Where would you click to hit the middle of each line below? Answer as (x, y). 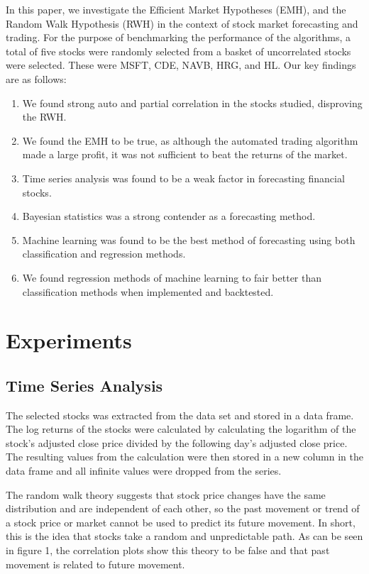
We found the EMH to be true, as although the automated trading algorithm (190, 140)
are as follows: (36, 78)
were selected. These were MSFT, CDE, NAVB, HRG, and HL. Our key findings (181, 65)
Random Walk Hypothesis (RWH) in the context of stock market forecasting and (182, 23)
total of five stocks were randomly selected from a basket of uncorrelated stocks (178, 51)
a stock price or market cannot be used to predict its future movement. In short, (181, 522)
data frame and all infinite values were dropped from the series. (144, 471)
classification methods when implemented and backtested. (148, 291)
